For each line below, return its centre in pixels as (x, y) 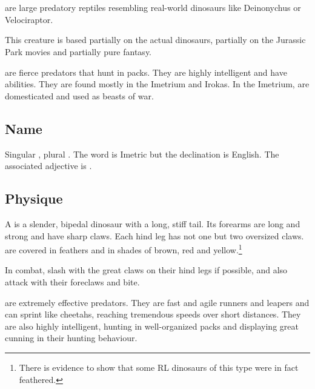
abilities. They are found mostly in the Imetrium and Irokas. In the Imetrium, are (157, 84)
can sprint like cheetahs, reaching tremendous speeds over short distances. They (153, 314)
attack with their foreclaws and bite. (72, 281)
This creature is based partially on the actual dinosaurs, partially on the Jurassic (155, 40)
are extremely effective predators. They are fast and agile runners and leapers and (157, 302)
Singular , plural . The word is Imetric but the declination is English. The (142, 154)
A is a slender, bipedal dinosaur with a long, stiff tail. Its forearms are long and (153, 223)
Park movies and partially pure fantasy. (78, 51)
